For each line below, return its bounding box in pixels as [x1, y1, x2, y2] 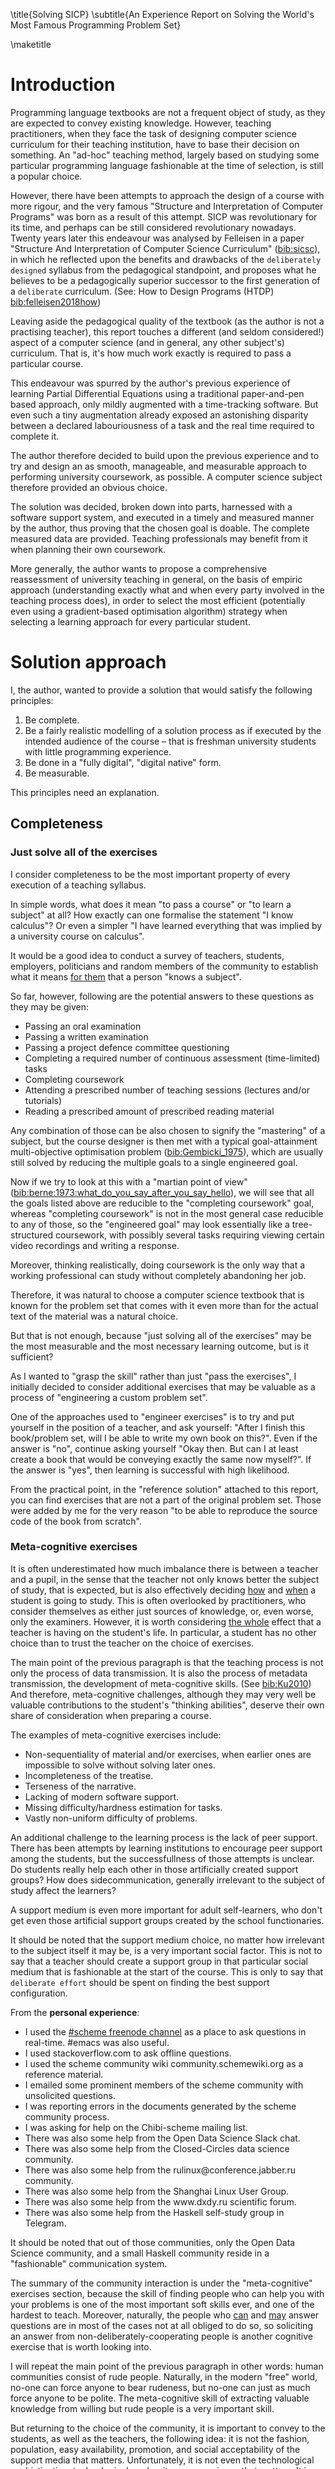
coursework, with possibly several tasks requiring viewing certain [55, 1229, 325, 1241]
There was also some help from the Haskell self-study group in [24, 2206, 285, 2218]
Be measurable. [24, 767, 90, 779]
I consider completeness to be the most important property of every [10, 868, 291, 880]
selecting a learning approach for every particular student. [10, 615, 251, 628]
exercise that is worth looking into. [10, 2340, 152, 2353]
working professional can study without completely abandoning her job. [10, 1269, 307, 1281]
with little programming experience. [24, 745, 172, 758]
